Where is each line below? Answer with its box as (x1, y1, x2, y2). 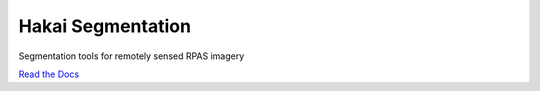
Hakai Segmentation (18, 15, 192, 37)
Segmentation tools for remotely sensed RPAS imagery (18, 50, 245, 62)
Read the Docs (18, 68, 80, 80)
